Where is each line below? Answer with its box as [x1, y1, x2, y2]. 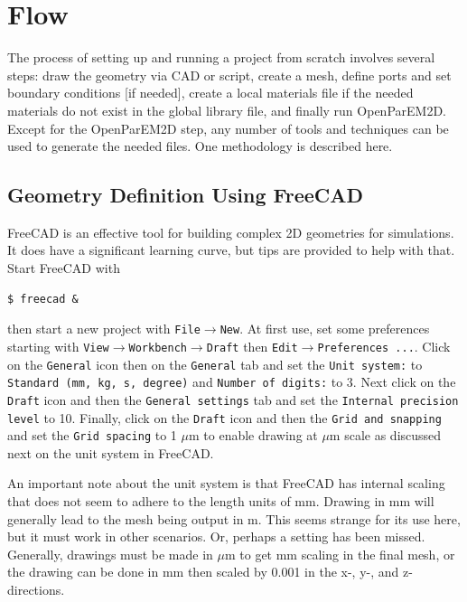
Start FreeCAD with [7, 259, 120, 277]
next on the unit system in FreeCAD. [7, 443, 214, 462]
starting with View [7, 336, 109, 355]
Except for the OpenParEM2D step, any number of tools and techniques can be [7, 118, 449, 137]
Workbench [128, 341, 187, 354]
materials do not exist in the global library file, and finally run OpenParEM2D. [7, 100, 446, 119]
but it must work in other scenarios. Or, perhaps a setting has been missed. [7, 527, 425, 546]
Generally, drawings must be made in [7, 544, 213, 563]
